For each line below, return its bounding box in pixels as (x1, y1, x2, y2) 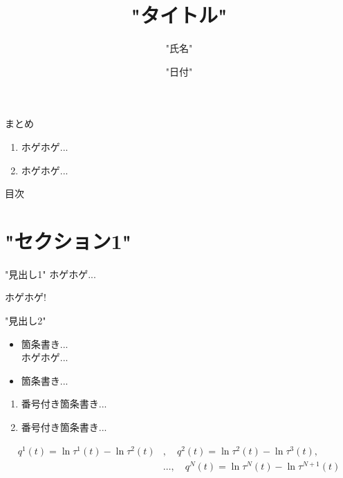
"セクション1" (5, 226, 132, 255)
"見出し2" (5, 313, 46, 327)
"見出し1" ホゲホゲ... (5, 266, 96, 281)
